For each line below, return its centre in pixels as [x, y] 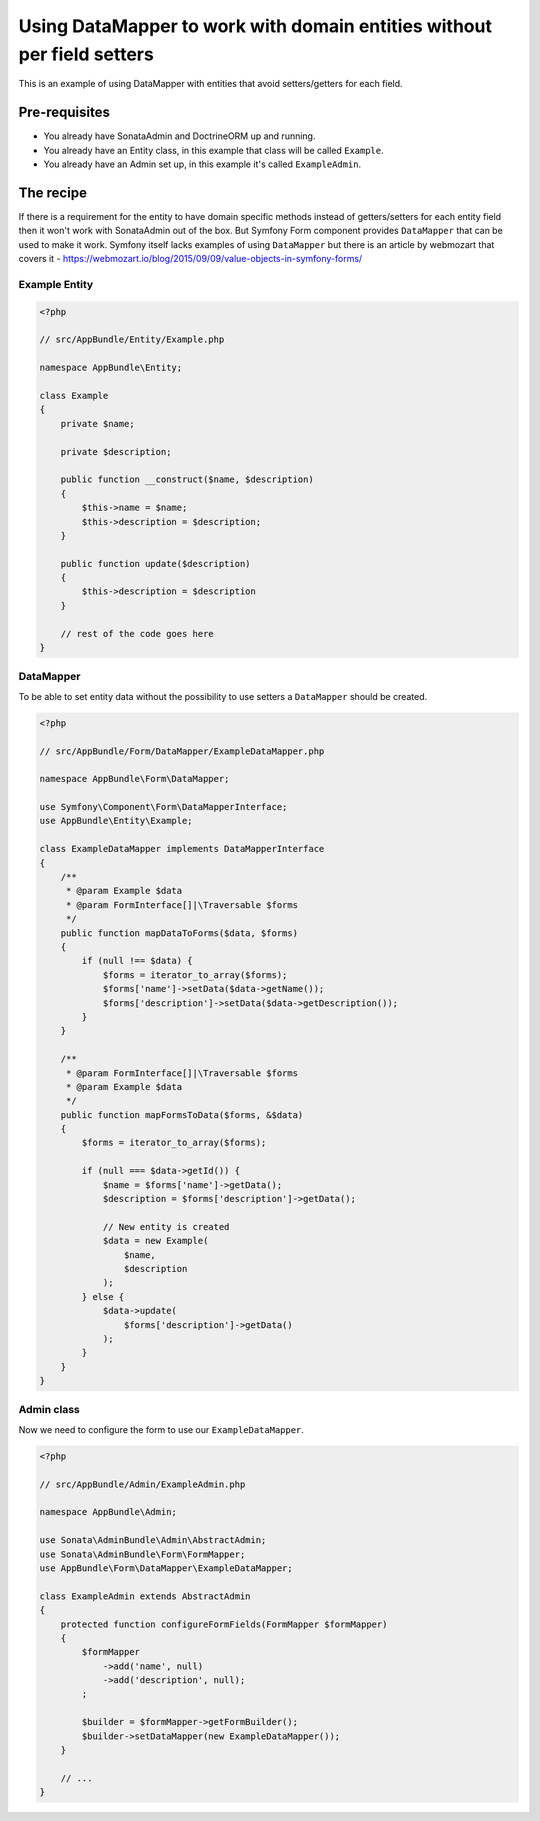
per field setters [86, 54]
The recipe [52, 192]
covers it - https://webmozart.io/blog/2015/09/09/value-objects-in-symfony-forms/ [190, 259]
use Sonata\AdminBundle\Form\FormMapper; [142, 1554]
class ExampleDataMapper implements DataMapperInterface [182, 849]
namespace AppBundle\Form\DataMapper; [134, 779]
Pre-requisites [64, 112]
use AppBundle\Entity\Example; [116, 821]
